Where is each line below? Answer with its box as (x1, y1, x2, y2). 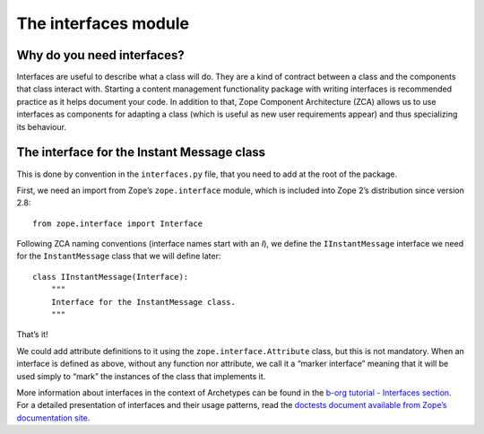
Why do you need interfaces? (16, 48, 185, 63)
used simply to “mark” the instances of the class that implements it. (16, 370, 266, 381)
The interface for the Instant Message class (16, 144, 266, 161)
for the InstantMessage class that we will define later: (16, 251, 221, 262)
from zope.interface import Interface (32, 218, 203, 229)
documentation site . (16, 412, 91, 423)
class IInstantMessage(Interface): (32, 272, 189, 282)
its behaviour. (16, 121, 67, 132)
